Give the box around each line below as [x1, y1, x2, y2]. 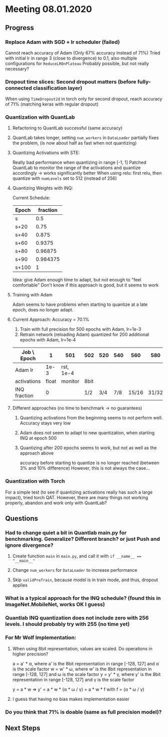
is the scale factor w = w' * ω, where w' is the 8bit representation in [12, 666, 152, 672]
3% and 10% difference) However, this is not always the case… [19, 465, 150, 471]
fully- [137, 78, 151, 85]
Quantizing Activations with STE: [12, 150, 80, 156]
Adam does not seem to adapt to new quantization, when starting [19, 430, 155, 436]
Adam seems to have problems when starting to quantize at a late [12, 301, 148, 307]
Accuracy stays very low [19, 420, 71, 426]
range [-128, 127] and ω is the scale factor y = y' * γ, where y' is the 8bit [12, 671, 161, 677]
